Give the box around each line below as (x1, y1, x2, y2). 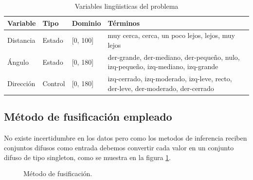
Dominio (72, 18, 101, 28)
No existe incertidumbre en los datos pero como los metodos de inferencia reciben (4, 133, 247, 143)
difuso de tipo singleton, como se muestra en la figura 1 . (4, 152, 171, 162)
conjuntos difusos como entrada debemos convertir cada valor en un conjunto (4, 142, 234, 152)
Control (42, 78, 65, 89)
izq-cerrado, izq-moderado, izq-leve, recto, (108, 73, 232, 84)
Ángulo (7, 56, 29, 67)
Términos (108, 18, 140, 28)
